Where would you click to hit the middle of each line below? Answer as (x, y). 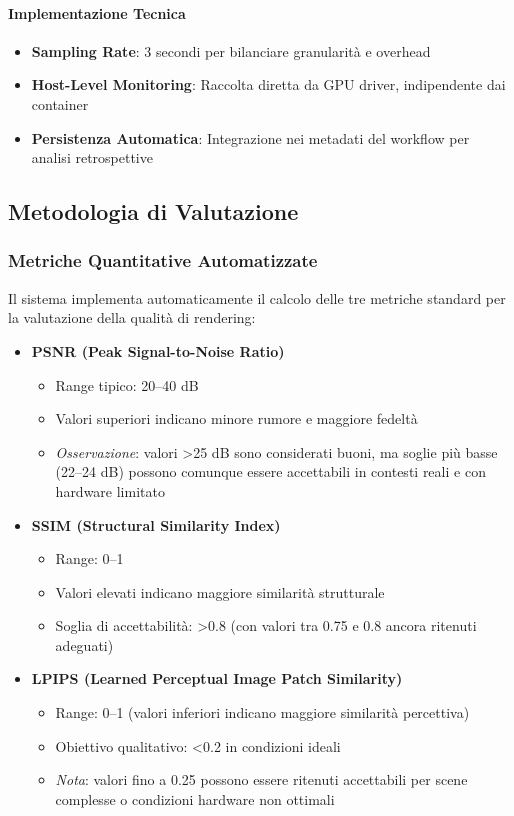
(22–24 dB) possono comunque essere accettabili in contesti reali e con (270, 471)
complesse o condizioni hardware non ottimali (195, 798)
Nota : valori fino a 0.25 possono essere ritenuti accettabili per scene (261, 779)
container (60, 103)
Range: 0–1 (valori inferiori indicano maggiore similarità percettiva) (262, 712)
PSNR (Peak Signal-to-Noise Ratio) (158, 350)
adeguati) (84, 644)
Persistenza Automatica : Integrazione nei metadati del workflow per (250, 137)
